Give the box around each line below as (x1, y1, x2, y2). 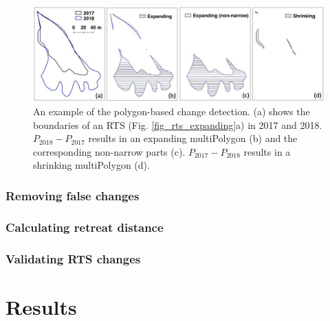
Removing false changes (5, 187, 140, 204)
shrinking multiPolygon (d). (33, 158, 150, 172)
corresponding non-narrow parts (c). (33, 144, 186, 158)
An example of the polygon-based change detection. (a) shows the (33, 104, 310, 118)
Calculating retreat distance (5, 218, 164, 235)
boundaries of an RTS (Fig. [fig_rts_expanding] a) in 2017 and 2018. (33, 117, 322, 132)
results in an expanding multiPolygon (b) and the (88, 131, 298, 145)
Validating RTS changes (5, 250, 141, 267)
